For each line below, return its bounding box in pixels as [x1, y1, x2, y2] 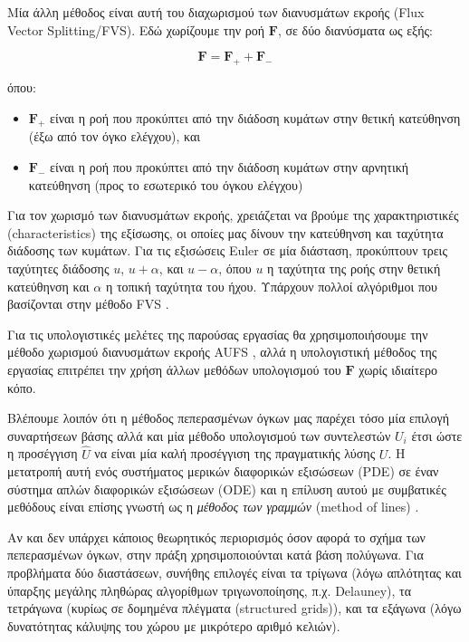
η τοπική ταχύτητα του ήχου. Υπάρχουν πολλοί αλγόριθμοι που [105, 276, 437, 295]
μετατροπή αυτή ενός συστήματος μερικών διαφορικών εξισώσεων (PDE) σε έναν [7, 462, 439, 481]
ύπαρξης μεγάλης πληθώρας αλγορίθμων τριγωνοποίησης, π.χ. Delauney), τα [7, 580, 412, 599]
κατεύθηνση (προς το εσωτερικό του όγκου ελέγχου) [28, 175, 303, 194]
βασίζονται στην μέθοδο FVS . [7, 294, 169, 313]
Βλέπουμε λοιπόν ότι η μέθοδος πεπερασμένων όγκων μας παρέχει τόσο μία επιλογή [7, 408, 450, 427]
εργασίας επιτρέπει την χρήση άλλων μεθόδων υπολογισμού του [7, 359, 341, 378]
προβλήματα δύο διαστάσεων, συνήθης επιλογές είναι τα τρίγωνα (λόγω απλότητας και [7, 563, 462, 582]
